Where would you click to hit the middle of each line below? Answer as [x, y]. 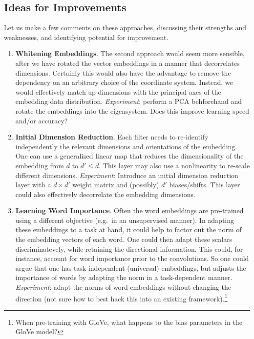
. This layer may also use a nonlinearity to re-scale [174, 165]
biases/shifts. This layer [205, 185]
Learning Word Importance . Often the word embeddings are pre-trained [129, 210]
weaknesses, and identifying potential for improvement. [86, 37]
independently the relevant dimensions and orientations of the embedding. [126, 146]
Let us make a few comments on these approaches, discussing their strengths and [125, 28]
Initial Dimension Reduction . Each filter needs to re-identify [112, 137]
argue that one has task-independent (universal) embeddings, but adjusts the [131, 268]
